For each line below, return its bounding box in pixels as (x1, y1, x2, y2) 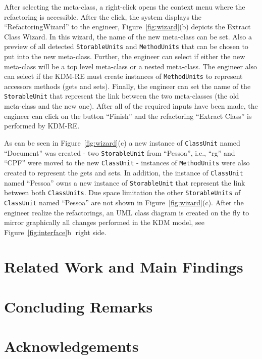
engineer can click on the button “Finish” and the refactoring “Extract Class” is (4, 110, 252, 121)
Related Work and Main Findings (4, 256, 243, 277)
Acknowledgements (4, 336, 139, 356)
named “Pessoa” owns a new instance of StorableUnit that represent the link (4, 177, 245, 188)
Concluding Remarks (4, 296, 153, 317)
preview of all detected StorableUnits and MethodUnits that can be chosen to (4, 41, 248, 52)
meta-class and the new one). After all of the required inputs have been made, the (4, 101, 258, 111)
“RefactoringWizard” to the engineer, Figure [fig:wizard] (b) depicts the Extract (4, 21, 251, 32)
